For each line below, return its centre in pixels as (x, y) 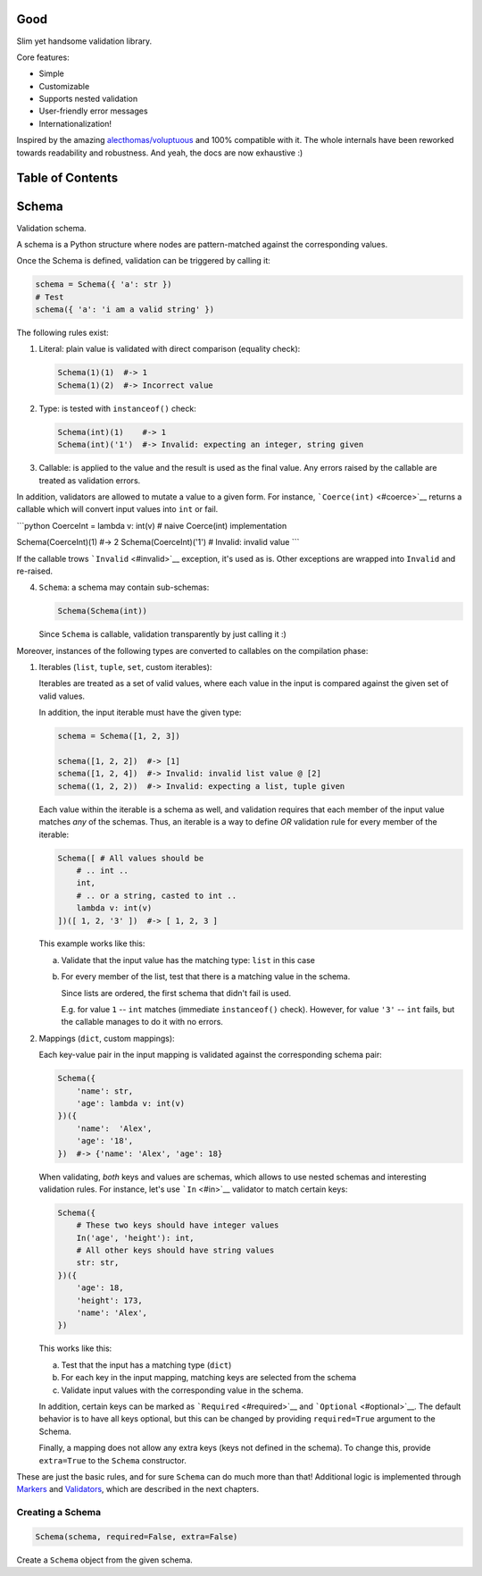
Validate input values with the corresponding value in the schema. (182, 1390)
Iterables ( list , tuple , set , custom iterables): (125, 667)
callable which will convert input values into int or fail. (117, 509)
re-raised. (35, 571)
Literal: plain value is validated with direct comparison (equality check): (170, 349)
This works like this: (75, 1348)
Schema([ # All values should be (131, 858)
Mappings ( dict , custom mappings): (107, 1038)
